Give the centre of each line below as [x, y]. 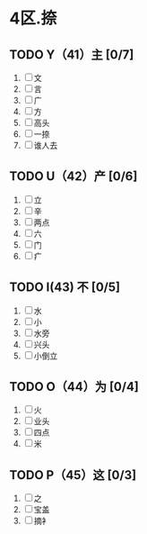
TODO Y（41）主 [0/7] [72, 54]
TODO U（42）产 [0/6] [73, 176]
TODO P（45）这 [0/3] [73, 475]
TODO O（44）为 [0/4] [74, 387]
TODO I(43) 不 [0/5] [65, 288]
